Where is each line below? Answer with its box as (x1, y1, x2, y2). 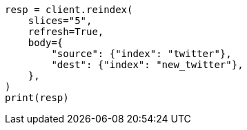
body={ (28, 37, 63, 48)
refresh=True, (28, 26, 104, 37)
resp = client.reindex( (5, 4, 133, 15)
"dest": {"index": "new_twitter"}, (51, 59, 244, 70)
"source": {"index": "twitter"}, (51, 48, 232, 59)
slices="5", (28, 15, 92, 26)
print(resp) (5, 92, 69, 103)
